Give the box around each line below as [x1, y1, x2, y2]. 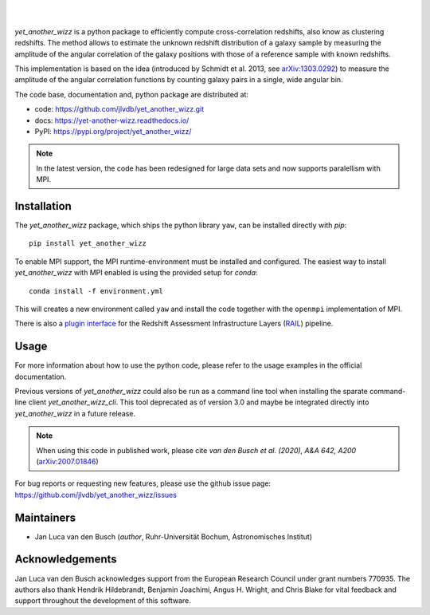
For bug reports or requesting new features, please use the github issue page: [14, 479, 271, 488]
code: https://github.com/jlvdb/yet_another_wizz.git [34, 104, 205, 114]
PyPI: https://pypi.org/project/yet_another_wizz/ [34, 126, 192, 136]
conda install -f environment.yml [29, 286, 163, 295]
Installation [14, 199, 72, 213]
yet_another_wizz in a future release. [14, 408, 135, 418]
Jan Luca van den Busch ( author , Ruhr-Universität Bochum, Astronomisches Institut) [34, 531, 313, 542]
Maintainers [14, 511, 76, 524]
